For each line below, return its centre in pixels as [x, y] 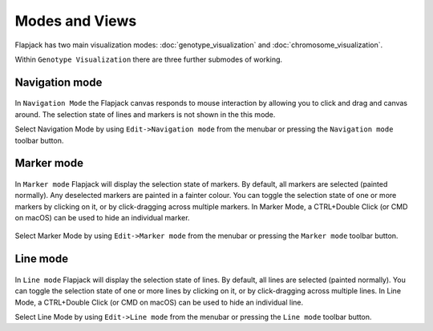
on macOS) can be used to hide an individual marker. [102, 218]
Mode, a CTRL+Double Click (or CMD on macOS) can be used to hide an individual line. [159, 302]
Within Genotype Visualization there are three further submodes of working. [149, 59]
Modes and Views [76, 21]
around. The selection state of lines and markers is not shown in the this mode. [145, 114]
